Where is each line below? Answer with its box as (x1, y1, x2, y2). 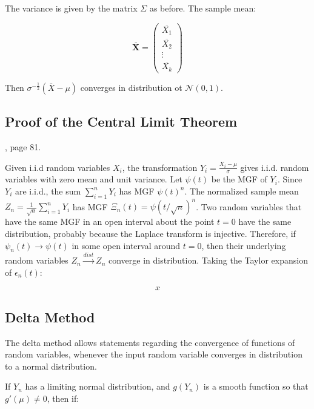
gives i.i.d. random (240, 161, 309, 173)
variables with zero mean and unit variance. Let (5, 173, 182, 185)
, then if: (47, 391, 79, 404)
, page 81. (5, 141, 41, 153)
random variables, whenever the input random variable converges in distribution (5, 348, 302, 361)
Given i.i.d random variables (5, 161, 110, 173)
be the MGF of (211, 173, 267, 185)
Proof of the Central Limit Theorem (5, 112, 238, 131)
